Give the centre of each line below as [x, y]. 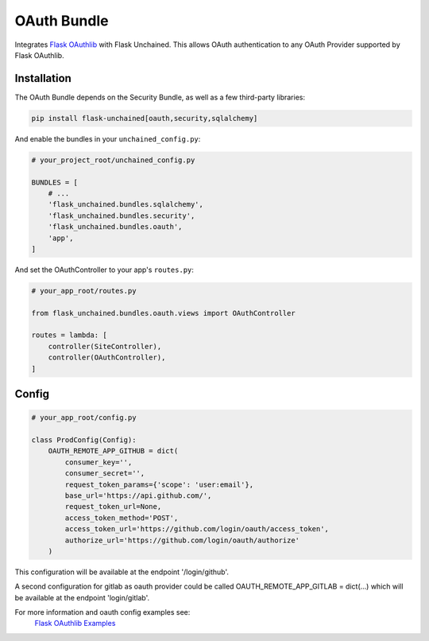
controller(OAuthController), [107, 357]
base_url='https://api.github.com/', [138, 495]
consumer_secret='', [105, 474]
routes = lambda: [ [69, 335]
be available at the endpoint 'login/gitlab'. [82, 597]
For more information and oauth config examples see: [102, 612]
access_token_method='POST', [122, 518]
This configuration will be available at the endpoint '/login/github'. [122, 572]
